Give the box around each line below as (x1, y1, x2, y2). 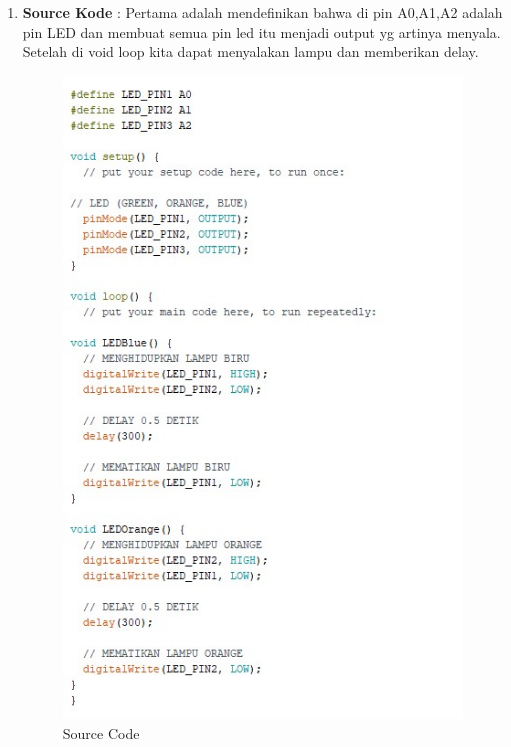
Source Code (62, 722, 140, 743)
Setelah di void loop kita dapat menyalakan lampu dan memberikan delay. (22, 41, 479, 62)
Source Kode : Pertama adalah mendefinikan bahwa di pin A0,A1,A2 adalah (22, 2, 503, 22)
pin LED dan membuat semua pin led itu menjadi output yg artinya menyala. (22, 21, 501, 42)
